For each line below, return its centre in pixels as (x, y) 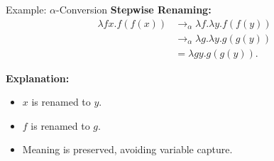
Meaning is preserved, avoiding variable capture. (127, 149)
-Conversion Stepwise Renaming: (134, 9)
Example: (26, 9)
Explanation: (38, 78)
